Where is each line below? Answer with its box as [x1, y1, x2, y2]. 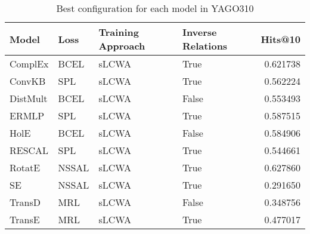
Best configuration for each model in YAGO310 [56, 1, 254, 15]
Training [98, 25, 139, 39]
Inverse [182, 25, 217, 39]
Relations [182, 39, 228, 53]
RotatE [10, 161, 41, 174]
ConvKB [10, 74, 46, 88]
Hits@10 [261, 32, 300, 46]
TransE [10, 213, 40, 226]
